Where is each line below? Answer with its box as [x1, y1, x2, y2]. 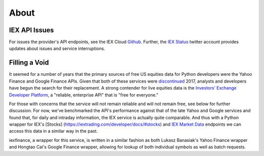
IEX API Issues [9, 26, 54, 34]
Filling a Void [9, 59, 49, 67]
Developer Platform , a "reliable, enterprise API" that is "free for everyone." [9, 92, 158, 98]
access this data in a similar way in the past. [9, 128, 98, 134]
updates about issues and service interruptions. [9, 45, 105, 51]
